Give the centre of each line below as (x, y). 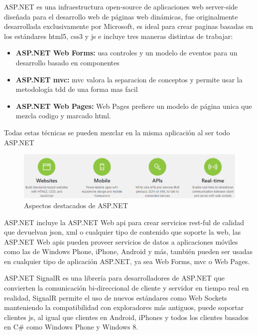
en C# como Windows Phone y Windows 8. (71, 327)
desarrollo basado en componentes (67, 62)
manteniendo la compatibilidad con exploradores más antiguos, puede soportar (124, 307)
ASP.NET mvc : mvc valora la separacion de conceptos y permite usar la (129, 79)
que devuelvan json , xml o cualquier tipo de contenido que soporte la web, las (123, 232)
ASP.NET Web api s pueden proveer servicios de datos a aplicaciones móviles (121, 241)
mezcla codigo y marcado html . (63, 116)
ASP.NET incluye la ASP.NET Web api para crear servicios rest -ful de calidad (124, 222)
